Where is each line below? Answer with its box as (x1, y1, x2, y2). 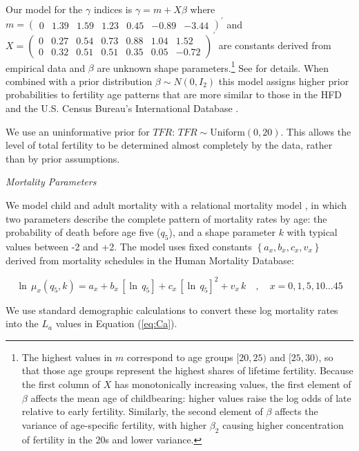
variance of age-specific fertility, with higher (21, 417, 207, 432)
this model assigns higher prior (218, 73, 349, 88)
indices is (93, 2, 133, 16)
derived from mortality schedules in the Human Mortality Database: (6, 252, 294, 267)
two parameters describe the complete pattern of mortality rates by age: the (6, 211, 327, 225)
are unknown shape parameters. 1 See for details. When (97, 58, 329, 75)
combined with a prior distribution (6, 73, 153, 88)
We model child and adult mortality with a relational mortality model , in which (6, 198, 347, 212)
